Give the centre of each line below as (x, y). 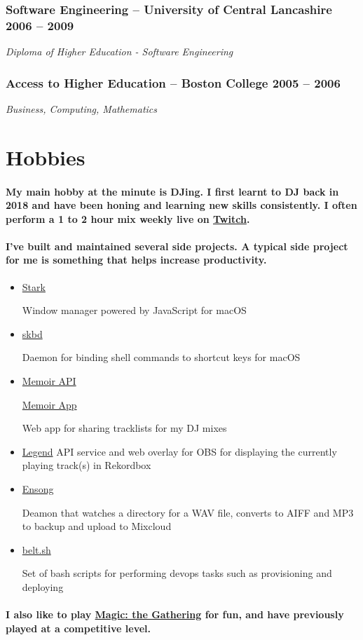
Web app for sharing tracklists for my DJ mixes (124, 428)
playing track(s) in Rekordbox (87, 465)
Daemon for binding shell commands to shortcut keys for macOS (161, 357)
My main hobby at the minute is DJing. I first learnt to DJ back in (172, 191)
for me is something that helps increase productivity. (136, 260)
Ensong (38, 489)
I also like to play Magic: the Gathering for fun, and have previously (175, 614)
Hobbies (46, 157)
